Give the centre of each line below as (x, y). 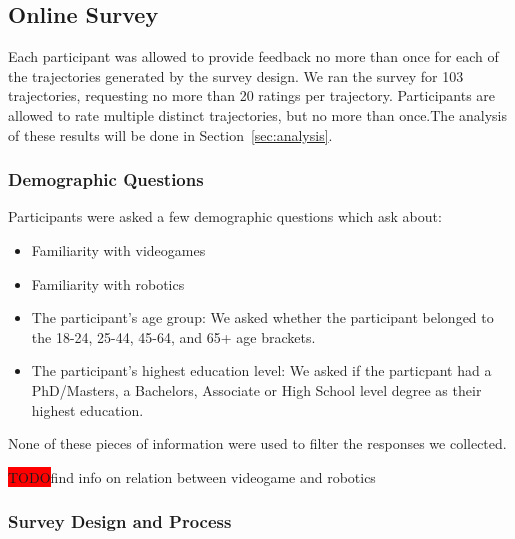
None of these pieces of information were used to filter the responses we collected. (257, 443)
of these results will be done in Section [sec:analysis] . (170, 134)
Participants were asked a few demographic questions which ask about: (225, 216)
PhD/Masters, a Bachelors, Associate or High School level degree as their (256, 389)
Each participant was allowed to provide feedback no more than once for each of (253, 56)
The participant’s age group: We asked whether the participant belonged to (262, 317)
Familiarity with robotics (108, 283)
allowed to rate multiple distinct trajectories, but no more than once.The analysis (258, 114)
